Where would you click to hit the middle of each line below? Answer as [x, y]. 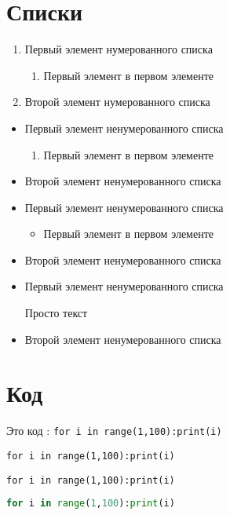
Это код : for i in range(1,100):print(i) [114, 431]
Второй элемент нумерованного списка [117, 102]
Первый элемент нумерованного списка [119, 49]
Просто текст [56, 313]
